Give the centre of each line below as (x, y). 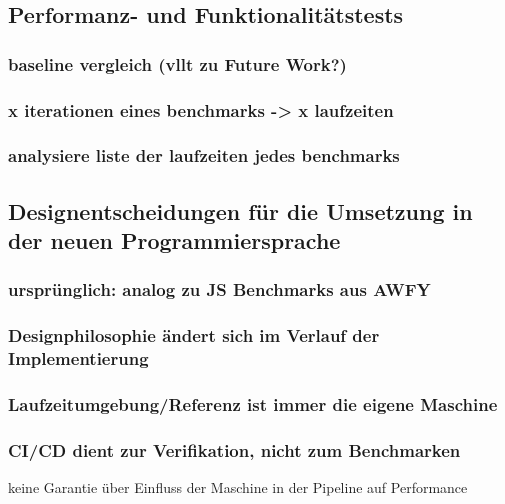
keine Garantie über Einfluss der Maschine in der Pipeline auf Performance (238, 487)
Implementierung (78, 358)
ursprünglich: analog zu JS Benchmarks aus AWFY (219, 289)
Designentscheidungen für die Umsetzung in (240, 210)
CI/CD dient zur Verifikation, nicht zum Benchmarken (234, 449)
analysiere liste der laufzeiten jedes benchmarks (204, 155)
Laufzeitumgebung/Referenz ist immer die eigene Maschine (253, 404)
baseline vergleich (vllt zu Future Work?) (177, 63)
